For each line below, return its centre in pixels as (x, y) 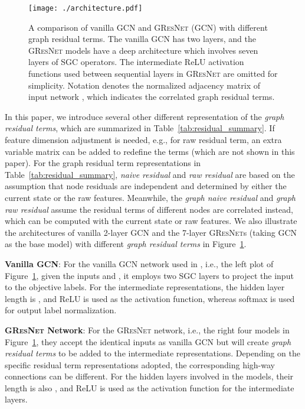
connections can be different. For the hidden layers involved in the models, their (149, 376)
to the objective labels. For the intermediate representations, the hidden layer (145, 287)
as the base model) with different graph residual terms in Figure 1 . (126, 244)
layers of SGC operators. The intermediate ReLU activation (136, 62)
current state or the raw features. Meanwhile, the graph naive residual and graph (150, 197)
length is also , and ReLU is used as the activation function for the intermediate (150, 387)
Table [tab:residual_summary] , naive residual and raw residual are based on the (150, 174)
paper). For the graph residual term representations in (103, 163)
